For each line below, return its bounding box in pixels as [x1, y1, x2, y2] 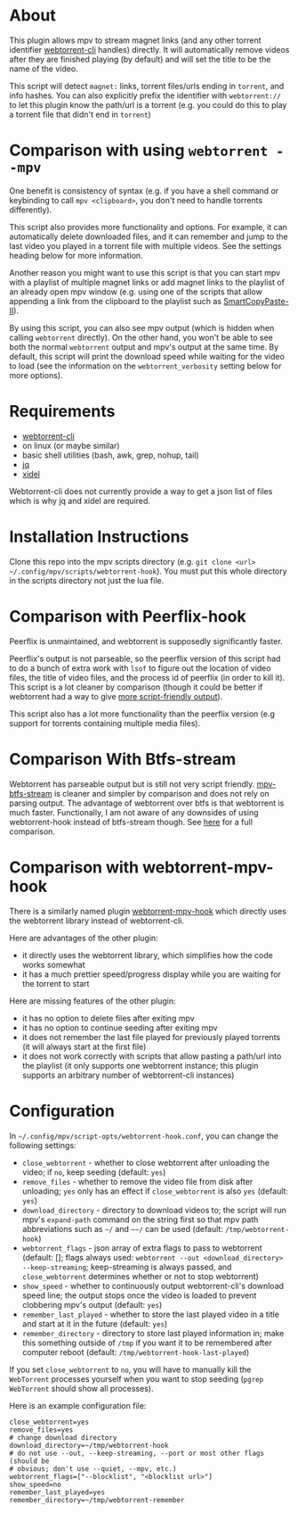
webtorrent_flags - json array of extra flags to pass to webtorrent [21, 1242, 262, 1253]
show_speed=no [9, 1480, 62, 1489]
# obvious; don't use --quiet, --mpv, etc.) [9, 1464, 177, 1473]
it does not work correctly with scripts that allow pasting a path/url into [21, 1050, 282, 1062]
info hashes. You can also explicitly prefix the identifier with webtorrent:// [9, 90, 282, 101]
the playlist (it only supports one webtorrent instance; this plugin [21, 1060, 259, 1071]
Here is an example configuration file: [9, 1400, 147, 1410]
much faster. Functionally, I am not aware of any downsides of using [9, 806, 260, 817]
